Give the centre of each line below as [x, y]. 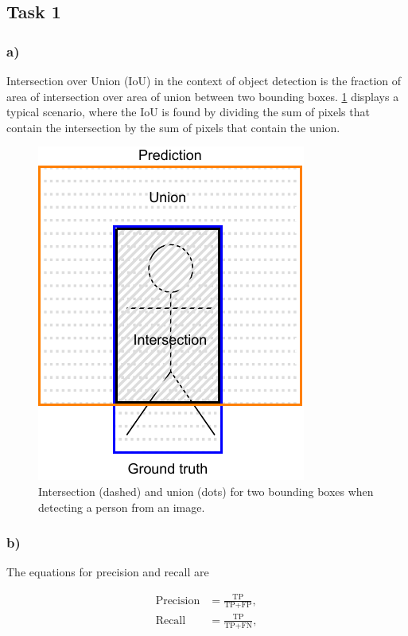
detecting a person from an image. [122, 507]
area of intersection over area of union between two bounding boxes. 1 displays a [203, 96]
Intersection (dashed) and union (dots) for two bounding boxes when [206, 491]
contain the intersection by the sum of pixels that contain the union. [173, 127]
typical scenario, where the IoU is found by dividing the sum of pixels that [188, 112]
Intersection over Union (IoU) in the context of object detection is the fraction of [204, 80]
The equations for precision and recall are [108, 572]
